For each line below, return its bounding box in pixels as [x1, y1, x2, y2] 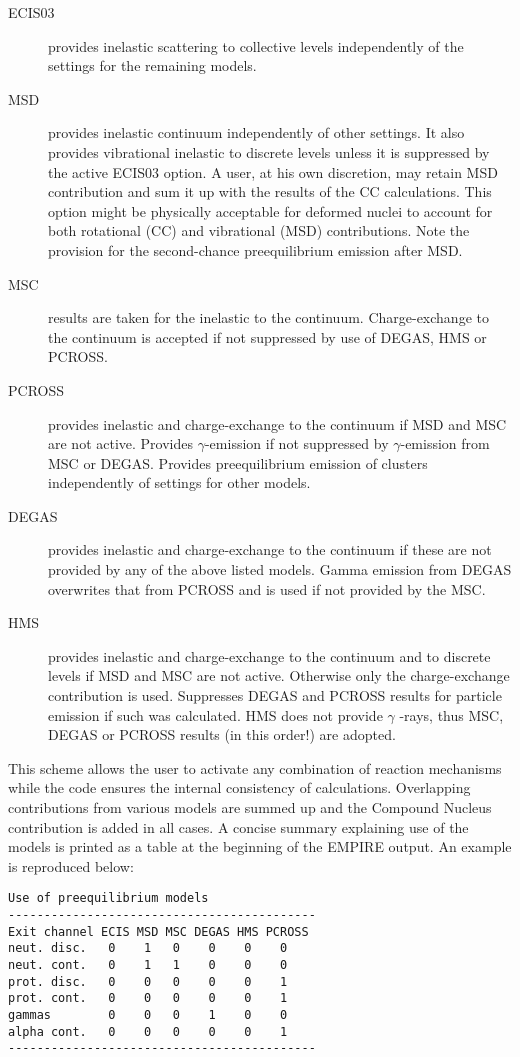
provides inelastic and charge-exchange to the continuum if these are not [48, 539, 492, 560]
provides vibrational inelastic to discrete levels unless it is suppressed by [48, 141, 490, 162]
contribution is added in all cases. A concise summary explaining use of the [8, 816, 469, 837]
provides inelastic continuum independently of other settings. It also [48, 122, 465, 143]
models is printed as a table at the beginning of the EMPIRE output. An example [8, 836, 512, 857]
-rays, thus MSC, [399, 704, 504, 725]
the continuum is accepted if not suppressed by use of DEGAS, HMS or [48, 326, 487, 347]
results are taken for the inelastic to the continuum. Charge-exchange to [48, 307, 489, 328]
